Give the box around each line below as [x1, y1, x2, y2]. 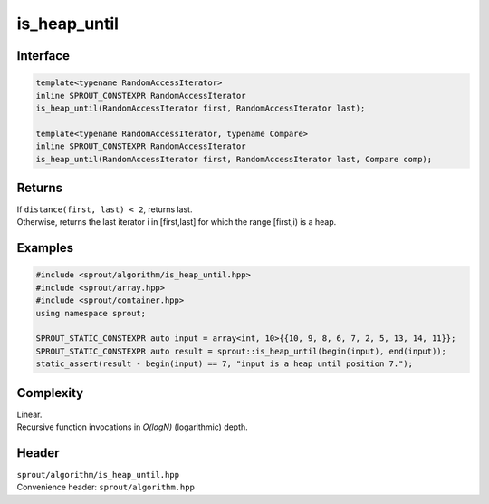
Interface [16, 48, 70, 63]
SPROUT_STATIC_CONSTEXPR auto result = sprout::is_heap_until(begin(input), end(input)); [35, 345, 447, 356]
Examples [16, 240, 74, 256]
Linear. [16, 409, 43, 420]
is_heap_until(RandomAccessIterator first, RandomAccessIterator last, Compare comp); [35, 154, 433, 164]
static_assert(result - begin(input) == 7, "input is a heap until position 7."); [35, 359, 414, 369]
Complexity [16, 385, 84, 401]
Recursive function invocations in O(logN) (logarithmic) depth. [16, 422, 248, 432]
